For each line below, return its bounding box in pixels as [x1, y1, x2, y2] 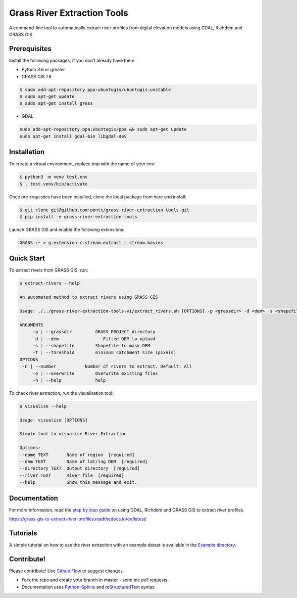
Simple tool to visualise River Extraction [19, 431, 127, 437]
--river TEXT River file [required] [19, 472, 124, 478]
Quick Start [9, 254, 45, 263]
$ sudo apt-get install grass [19, 100, 93, 106]
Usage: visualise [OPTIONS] [19, 417, 88, 423]
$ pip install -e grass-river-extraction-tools [19, 214, 137, 220]
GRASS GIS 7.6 [21, 73, 52, 79]
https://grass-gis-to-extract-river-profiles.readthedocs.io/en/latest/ [9, 516, 147, 522]
